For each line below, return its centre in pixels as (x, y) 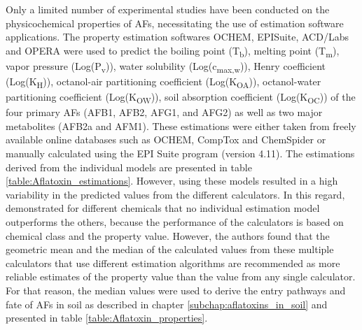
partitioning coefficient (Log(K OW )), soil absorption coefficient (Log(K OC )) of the (181, 98)
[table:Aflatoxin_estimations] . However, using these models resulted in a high (172, 181)
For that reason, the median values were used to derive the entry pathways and (176, 290)
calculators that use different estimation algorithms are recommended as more (173, 263)
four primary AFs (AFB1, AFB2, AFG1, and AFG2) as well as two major (164, 112)
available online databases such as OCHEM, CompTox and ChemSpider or (166, 139)
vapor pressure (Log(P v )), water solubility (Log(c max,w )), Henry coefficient (166, 66)
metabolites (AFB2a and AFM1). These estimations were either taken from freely (181, 125)
